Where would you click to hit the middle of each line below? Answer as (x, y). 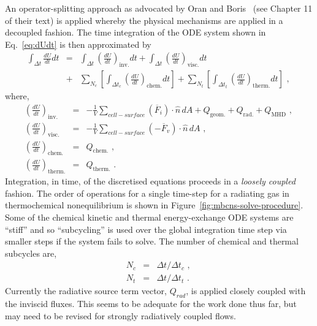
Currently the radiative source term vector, (86, 291)
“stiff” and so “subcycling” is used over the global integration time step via (146, 229)
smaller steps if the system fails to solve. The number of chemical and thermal (152, 241)
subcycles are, (31, 253)
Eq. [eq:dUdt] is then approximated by (78, 44)
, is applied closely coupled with (246, 291)
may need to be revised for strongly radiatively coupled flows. (120, 315)
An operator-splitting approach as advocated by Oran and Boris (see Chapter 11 (159, 8)
